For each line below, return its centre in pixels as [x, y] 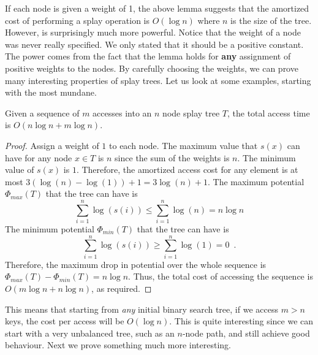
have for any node [39, 157]
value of [20, 170]
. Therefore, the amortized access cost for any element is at [187, 170]
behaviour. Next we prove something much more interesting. [118, 345]
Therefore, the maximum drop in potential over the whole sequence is [136, 264]
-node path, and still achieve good [246, 333]
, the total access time [269, 113]
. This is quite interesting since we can [241, 321]
